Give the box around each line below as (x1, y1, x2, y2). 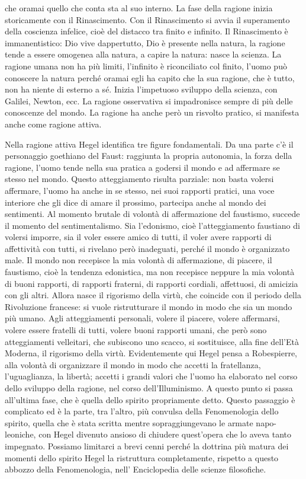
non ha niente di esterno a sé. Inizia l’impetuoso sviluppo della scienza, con (5, 83, 278, 95)
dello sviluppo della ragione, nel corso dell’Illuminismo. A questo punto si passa (5, 382, 293, 394)
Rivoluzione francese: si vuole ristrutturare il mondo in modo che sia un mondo (5, 300, 292, 312)
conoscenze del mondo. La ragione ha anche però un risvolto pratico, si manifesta (5, 106, 299, 119)
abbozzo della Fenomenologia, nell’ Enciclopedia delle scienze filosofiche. (5, 463, 266, 475)
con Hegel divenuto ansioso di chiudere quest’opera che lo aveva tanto (38, 428, 292, 440)
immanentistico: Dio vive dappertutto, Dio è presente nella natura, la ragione (5, 36, 285, 49)
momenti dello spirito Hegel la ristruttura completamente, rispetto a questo (5, 451, 279, 464)
